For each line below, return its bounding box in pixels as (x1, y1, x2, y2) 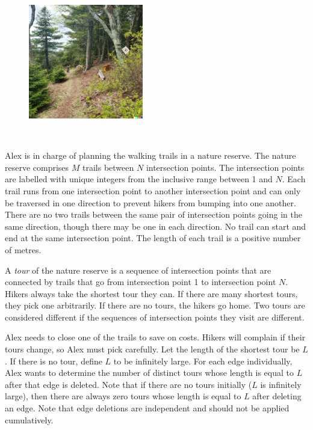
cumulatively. (5, 413, 54, 426)
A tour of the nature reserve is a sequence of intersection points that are (5, 263, 271, 276)
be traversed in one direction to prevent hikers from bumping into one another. (5, 196, 296, 209)
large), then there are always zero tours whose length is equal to (5, 390, 241, 402)
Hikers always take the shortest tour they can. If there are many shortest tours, (5, 287, 298, 299)
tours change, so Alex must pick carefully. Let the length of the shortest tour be (5, 343, 300, 355)
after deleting (252, 390, 302, 402)
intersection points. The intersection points (146, 161, 305, 173)
